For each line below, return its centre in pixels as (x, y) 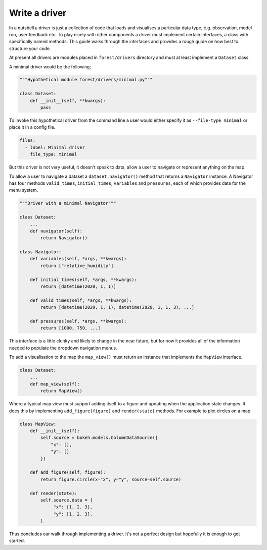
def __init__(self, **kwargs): (68, 101)
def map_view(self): (55, 384)
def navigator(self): (56, 231)
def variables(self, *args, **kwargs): (78, 259)
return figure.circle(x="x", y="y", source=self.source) (111, 479)
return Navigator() (64, 238)
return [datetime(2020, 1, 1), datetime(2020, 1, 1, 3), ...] (117, 307)
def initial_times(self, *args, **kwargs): (83, 279)
